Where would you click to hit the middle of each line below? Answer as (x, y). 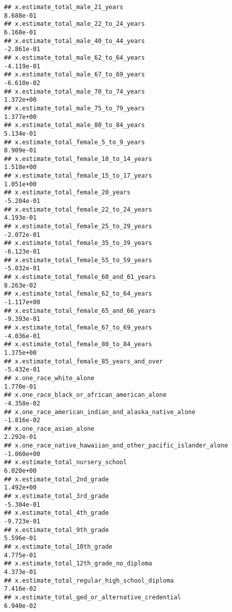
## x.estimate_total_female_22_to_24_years (78, 209)
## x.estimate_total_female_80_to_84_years (78, 344)
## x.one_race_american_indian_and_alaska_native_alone (100, 412)
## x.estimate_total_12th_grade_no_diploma (78, 564)
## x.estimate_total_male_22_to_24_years (75, 24)
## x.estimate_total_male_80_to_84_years (75, 125)
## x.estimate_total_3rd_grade (56, 496)
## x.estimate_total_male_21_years (64, 7)
